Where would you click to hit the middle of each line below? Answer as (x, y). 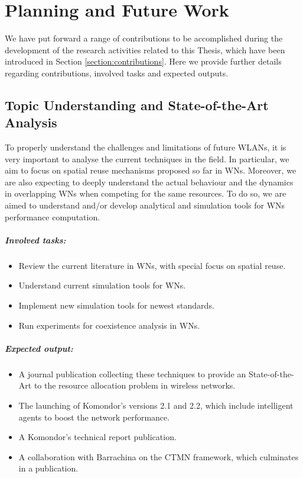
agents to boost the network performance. (94, 417)
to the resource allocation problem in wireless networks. (135, 385)
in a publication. (48, 468)
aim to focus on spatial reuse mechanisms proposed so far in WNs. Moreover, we (151, 170)
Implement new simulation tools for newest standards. (116, 305)
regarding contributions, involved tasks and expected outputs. (117, 73)
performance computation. (53, 216)
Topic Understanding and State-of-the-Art (137, 105)
